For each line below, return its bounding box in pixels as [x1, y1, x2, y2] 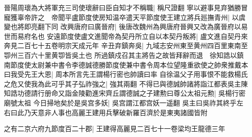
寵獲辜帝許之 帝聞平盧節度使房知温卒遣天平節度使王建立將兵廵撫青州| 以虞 [4, 12, 246, 22]
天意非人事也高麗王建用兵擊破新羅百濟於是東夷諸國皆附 [31, 107, 207, 117]
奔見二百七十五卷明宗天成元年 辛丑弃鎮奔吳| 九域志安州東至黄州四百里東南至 [4, 40, 248, 51]
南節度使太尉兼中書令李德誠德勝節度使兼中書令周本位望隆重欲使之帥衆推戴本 [4, 59, 248, 69]
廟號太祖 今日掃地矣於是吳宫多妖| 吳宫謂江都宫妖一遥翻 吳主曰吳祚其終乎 [4, 97, 236, 107]
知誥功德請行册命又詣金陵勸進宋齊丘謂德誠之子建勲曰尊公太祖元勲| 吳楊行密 [4, 88, 246, 98]
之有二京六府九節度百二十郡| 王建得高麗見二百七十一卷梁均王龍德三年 [4, 123, 225, 134]
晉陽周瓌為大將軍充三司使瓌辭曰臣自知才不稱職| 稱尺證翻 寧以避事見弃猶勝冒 [4, 2, 248, 12]
